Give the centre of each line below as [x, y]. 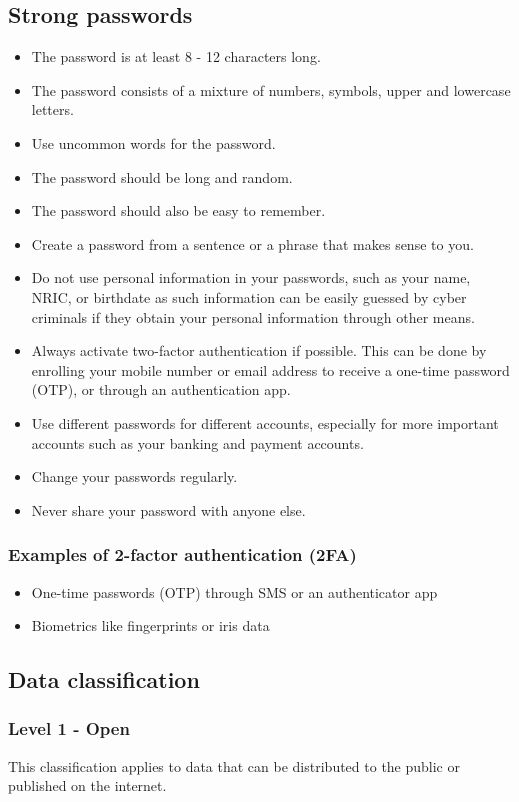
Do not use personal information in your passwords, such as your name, [251, 277]
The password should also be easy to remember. [178, 210]
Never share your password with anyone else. [168, 509]
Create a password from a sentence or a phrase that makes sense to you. [252, 243]
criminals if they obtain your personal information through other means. [253, 316]
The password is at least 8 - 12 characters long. [176, 56]
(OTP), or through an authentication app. [161, 389]
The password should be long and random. [162, 176]
